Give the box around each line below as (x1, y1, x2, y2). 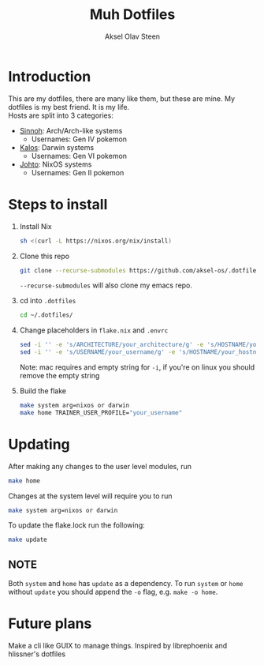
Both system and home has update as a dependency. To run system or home (8, 579, 244, 588)
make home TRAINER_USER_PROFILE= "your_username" (19, 408, 183, 416)
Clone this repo (19, 251, 69, 261)
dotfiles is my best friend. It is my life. (8, 102, 130, 111)
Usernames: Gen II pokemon (31, 167, 125, 177)
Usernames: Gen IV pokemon (31, 134, 128, 144)
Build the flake (19, 386, 67, 396)
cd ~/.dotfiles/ (19, 311, 73, 319)
